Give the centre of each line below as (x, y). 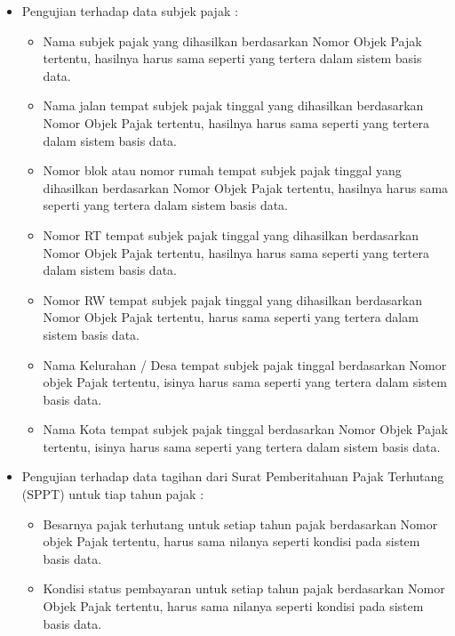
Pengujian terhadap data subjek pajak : (130, 11)
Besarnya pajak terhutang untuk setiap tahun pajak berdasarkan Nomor (240, 523)
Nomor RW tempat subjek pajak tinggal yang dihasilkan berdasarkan (233, 299)
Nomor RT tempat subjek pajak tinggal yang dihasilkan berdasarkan (231, 234)
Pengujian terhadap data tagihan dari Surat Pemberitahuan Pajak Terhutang (233, 476)
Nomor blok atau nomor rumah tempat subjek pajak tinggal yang (222, 170)
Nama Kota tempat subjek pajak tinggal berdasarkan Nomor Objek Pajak (246, 429)
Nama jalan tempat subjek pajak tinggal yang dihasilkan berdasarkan (233, 105)
